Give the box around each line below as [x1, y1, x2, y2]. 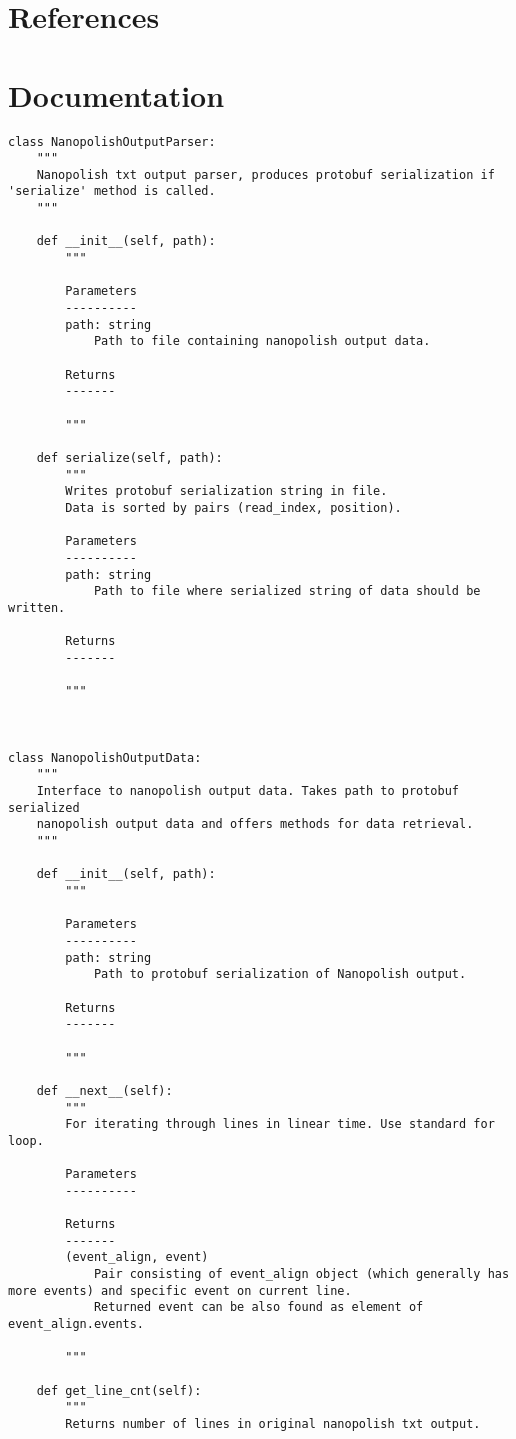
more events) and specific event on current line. [8, 1283, 352, 1298]
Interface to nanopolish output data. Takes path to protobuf [36, 784, 460, 799]
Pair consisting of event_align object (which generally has [93, 1267, 510, 1282]
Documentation [8, 74, 225, 115]
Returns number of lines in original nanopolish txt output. [65, 1417, 481, 1432]
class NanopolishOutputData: [8, 750, 202, 765]
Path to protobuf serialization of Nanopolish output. [93, 967, 467, 982]
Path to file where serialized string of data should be [93, 584, 481, 599]
